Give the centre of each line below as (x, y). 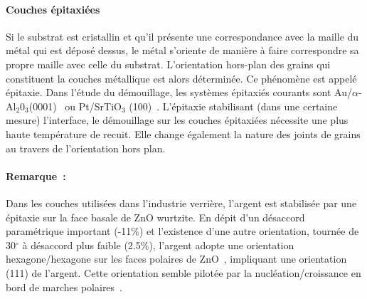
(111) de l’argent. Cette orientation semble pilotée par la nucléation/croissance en (183, 272)
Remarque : (36, 175)
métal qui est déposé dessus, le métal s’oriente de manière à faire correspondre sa (182, 50)
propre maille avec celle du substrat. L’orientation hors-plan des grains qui (168, 64)
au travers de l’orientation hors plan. (86, 148)
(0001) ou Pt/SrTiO (75, 106)
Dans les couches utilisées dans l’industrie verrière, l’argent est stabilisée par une (181, 203)
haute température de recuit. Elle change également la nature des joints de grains (183, 133)
